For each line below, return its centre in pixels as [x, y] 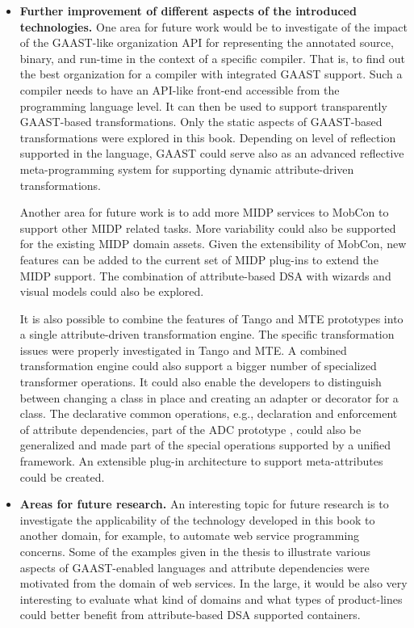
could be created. [62, 476]
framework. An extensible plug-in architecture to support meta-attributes [201, 461]
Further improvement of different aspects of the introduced [188, 11]
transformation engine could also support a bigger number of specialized [198, 366]
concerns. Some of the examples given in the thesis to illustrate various [195, 551]
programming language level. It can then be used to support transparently [203, 105]
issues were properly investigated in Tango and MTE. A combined [183, 350]
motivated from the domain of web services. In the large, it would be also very [213, 583]
